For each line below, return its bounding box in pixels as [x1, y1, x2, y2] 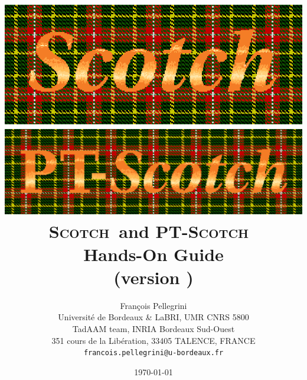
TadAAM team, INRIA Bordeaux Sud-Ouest [72, 323, 235, 335]
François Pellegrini [120, 299, 187, 311]
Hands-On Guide [83, 241, 224, 266]
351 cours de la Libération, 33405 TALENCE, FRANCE [51, 334, 256, 346]
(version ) [113, 265, 194, 289]
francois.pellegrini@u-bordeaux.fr [83, 349, 224, 358]
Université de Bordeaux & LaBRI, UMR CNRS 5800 [58, 311, 249, 323]
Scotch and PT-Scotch [48, 218, 249, 243]
